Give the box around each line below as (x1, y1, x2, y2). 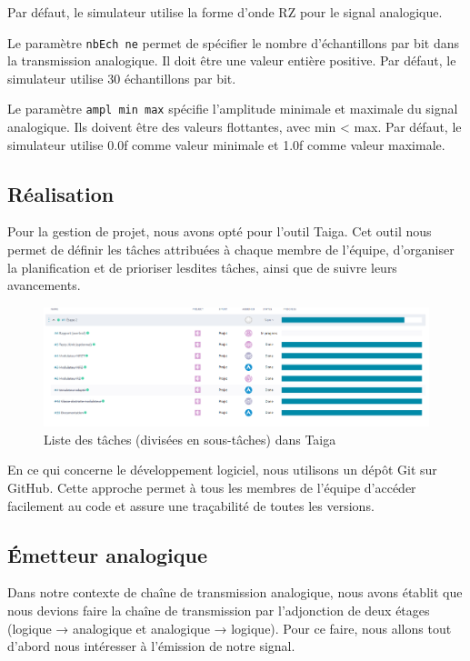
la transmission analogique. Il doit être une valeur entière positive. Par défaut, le (7, 51, 456, 70)
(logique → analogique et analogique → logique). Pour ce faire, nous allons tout (7, 618, 452, 637)
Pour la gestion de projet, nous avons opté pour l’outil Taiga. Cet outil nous (7, 222, 432, 241)
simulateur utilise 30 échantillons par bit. (7, 68, 236, 87)
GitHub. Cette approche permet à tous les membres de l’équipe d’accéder (7, 478, 416, 497)
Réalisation (7, 179, 115, 207)
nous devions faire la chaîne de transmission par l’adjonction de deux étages (7, 601, 430, 619)
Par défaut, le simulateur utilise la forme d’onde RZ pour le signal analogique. (7, 3, 443, 21)
